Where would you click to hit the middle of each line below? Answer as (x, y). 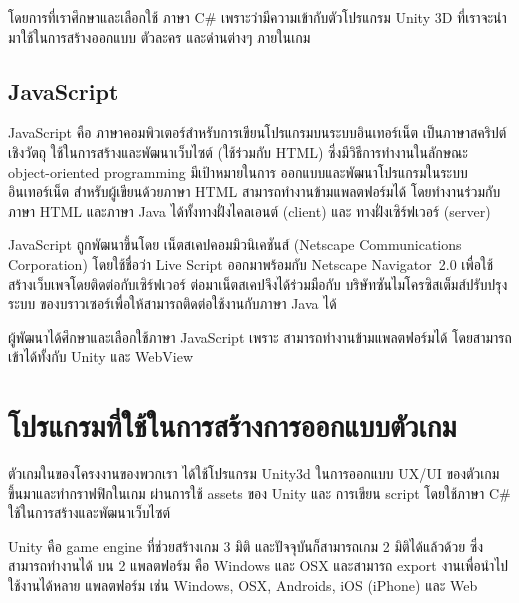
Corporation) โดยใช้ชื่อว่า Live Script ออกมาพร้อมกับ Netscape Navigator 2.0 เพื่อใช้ (251, 263)
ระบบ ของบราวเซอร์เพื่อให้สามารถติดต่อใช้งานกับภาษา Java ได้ (172, 303)
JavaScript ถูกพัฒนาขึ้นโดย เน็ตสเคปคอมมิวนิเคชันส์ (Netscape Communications (235, 244)
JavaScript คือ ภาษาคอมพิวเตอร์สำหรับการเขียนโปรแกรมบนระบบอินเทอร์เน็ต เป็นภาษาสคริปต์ (257, 132)
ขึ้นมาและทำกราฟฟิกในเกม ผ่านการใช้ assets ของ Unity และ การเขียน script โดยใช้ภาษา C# (259, 492)
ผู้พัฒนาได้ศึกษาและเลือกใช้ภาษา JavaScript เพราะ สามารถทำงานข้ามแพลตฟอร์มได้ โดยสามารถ (260, 336)
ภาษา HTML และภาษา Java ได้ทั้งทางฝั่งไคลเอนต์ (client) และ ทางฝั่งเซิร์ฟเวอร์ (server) (249, 210)
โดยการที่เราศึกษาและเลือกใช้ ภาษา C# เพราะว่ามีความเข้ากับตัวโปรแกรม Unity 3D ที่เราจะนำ (257, 17)
